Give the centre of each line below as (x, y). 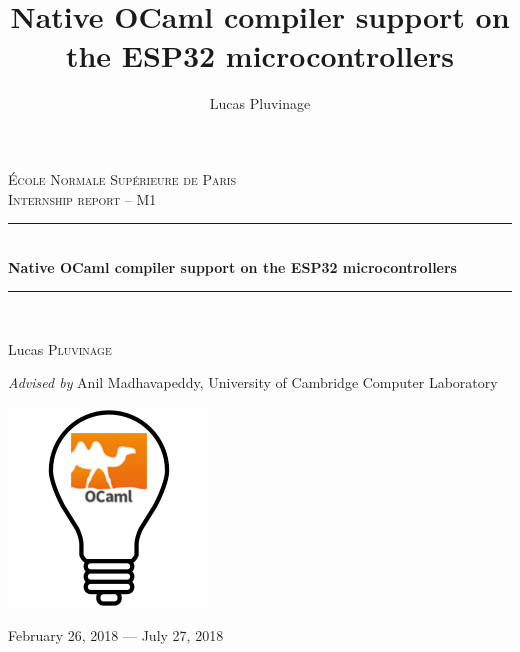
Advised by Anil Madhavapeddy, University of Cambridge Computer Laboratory (253, 382)
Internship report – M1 (82, 198)
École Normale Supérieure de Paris (122, 178)
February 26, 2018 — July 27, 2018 (116, 634)
